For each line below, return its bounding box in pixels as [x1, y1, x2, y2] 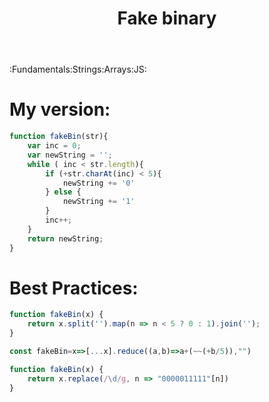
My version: [9, 98, 111, 121]
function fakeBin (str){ [9, 132, 109, 142]
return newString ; [27, 233, 104, 244]
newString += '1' [62, 197, 136, 207]
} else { [45, 187, 82, 197]
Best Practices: [9, 277, 139, 299]
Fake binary [117, 7, 217, 30]
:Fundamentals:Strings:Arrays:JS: [9, 63, 147, 76]
